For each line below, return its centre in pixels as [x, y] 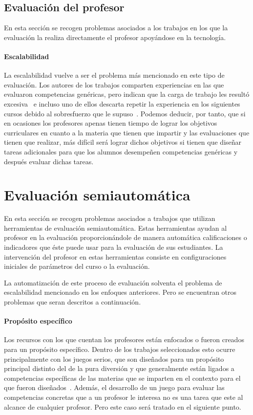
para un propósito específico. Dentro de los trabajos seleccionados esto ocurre [120, 349]
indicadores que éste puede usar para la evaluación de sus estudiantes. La [114, 247]
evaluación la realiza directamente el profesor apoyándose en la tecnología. [115, 37]
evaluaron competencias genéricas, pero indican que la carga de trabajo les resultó [127, 94]
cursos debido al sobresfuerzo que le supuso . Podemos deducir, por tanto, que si [125, 113]
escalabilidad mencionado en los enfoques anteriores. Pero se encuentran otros [120, 292]
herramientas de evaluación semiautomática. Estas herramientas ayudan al [116, 228]
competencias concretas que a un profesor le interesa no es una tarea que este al [124, 397]
